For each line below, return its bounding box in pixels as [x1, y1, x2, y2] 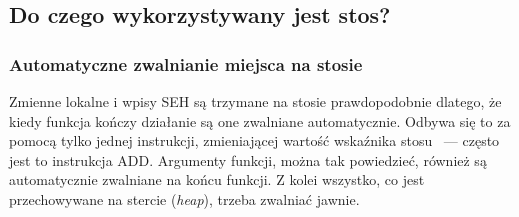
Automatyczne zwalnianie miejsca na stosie [9, 51, 363, 76]
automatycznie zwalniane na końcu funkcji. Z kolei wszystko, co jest [9, 169, 425, 190]
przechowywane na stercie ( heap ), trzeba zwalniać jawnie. [9, 188, 360, 209]
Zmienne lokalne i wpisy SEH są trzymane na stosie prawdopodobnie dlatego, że [9, 91, 502, 111]
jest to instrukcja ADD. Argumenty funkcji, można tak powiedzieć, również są [9, 149, 487, 170]
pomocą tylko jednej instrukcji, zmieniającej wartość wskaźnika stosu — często [9, 130, 500, 151]
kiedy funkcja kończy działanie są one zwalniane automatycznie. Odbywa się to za [9, 110, 511, 131]
